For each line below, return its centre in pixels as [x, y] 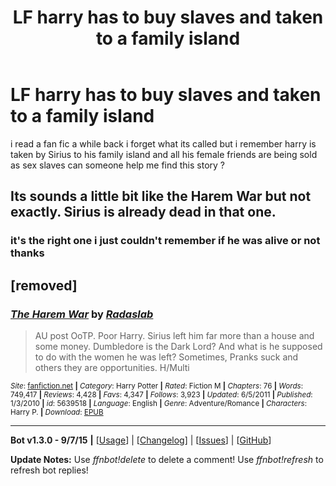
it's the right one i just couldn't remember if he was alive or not [165, 241]
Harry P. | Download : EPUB [57, 412]
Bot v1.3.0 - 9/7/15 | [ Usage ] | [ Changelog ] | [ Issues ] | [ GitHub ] [141, 440]
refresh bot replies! [49, 470]
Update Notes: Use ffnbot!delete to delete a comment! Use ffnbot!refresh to [167, 459]
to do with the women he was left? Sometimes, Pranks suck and [166, 357]
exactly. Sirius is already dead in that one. [143, 212]
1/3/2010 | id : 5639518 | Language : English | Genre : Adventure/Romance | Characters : [158, 403]
